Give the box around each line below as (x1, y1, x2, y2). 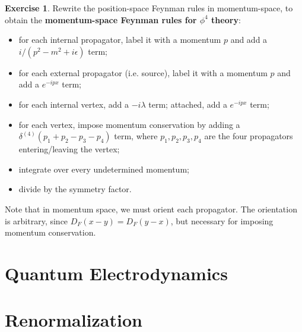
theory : (211, 13, 241, 26)
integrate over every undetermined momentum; (18, 162, 189, 175)
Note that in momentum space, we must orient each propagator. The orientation (5, 202, 297, 215)
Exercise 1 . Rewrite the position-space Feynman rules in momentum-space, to (5, 2, 293, 14)
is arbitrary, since (5, 214, 68, 227)
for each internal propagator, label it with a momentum (18, 33, 221, 46)
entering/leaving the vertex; (18, 143, 120, 155)
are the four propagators (204, 130, 293, 142)
